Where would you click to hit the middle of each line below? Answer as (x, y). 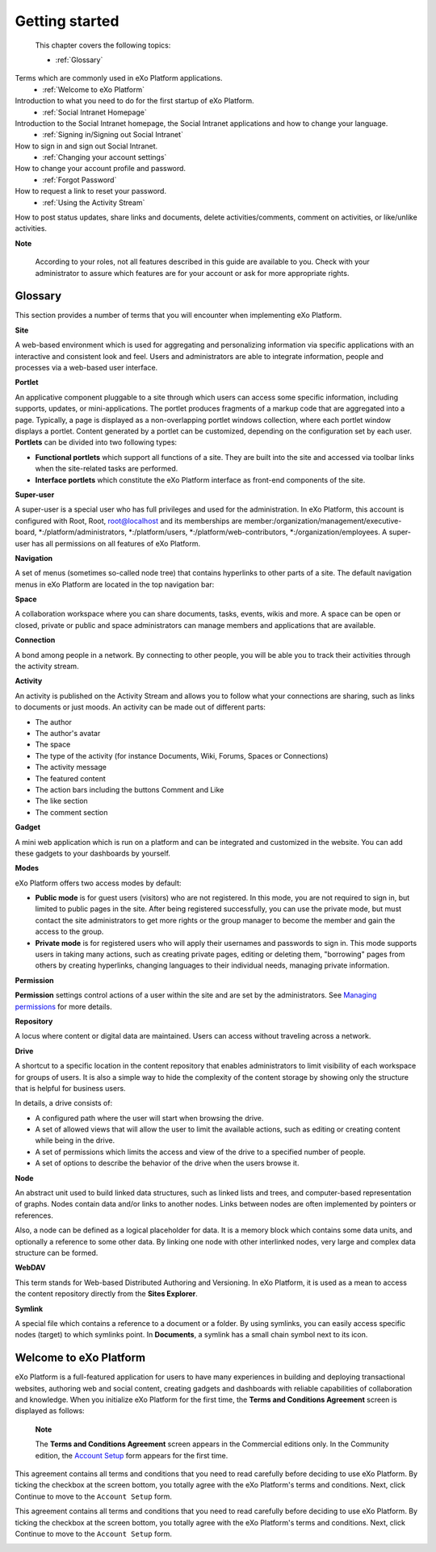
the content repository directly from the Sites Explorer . (106, 1294)
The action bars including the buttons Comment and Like (130, 789)
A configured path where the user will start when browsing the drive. (149, 1118)
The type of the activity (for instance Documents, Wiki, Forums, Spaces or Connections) (182, 755)
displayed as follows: (50, 1411)
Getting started (67, 21)
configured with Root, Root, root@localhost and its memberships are (128, 521)
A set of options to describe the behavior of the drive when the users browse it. (167, 1163)
